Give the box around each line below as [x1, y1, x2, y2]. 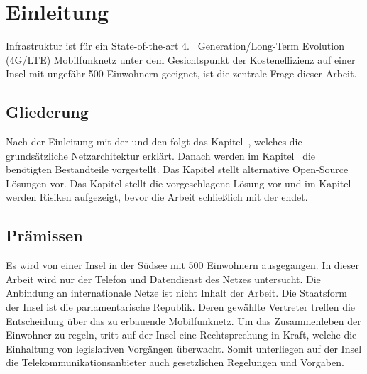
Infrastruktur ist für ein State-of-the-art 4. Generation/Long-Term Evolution [6, 38, 344, 53]
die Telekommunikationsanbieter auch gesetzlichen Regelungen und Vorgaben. [6, 355, 344, 370]
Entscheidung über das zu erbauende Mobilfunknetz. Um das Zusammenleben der [6, 313, 361, 328]
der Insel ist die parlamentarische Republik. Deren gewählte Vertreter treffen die [6, 299, 356, 314]
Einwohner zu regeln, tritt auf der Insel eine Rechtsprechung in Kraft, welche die [6, 327, 357, 342]
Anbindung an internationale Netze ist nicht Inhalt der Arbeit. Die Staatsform [6, 285, 347, 300]
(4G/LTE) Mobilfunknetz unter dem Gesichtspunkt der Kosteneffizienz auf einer [6, 52, 356, 67]
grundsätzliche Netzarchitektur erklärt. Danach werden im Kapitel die [6, 148, 316, 163]
